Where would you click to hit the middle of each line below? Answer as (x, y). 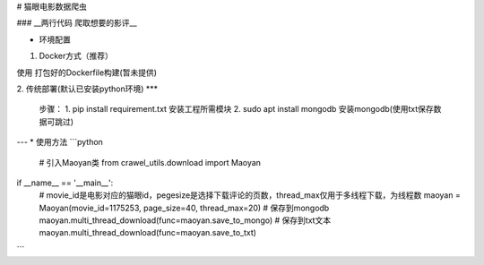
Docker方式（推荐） (76, 56)
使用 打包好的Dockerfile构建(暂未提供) (86, 73)
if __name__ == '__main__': (65, 183)
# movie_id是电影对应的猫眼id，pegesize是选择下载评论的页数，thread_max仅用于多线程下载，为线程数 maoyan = (250, 195)
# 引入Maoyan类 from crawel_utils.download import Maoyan (150, 162)
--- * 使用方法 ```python (60, 142)
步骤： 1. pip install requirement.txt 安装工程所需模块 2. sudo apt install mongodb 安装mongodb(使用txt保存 (236, 109)
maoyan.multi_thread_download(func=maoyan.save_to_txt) (148, 233)
